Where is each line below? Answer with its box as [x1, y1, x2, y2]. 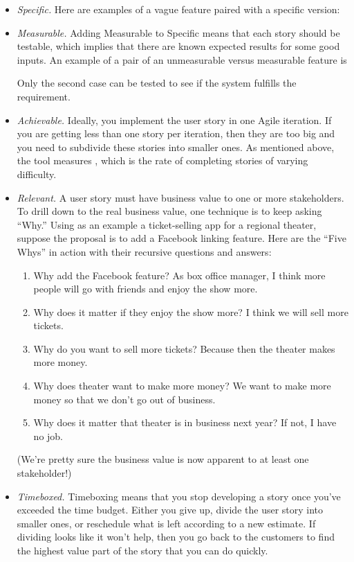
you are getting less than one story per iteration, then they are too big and [17, 126, 335, 141]
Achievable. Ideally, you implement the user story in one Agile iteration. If [17, 112, 332, 127]
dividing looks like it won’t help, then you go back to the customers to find [17, 529, 335, 544]
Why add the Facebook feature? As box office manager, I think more [33, 267, 326, 282]
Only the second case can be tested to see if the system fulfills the [17, 76, 297, 90]
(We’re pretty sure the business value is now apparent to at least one [17, 452, 309, 466]
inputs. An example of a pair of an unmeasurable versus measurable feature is [17, 52, 347, 67]
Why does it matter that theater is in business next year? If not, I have [33, 415, 337, 430]
